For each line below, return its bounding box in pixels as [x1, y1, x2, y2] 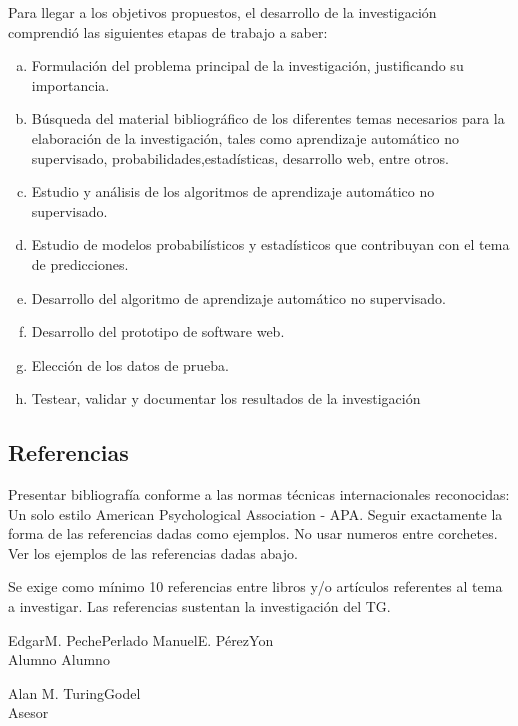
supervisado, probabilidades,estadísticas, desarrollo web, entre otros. [31, 147, 449, 168]
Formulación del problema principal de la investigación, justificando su [31, 55, 464, 76]
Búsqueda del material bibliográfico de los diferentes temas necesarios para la [31, 108, 505, 129]
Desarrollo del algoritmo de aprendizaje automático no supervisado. [31, 287, 446, 308]
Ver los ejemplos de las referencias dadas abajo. [8, 542, 298, 563]
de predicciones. [31, 253, 129, 274]
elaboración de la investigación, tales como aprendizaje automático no [31, 127, 460, 148]
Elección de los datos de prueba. [31, 354, 229, 375]
